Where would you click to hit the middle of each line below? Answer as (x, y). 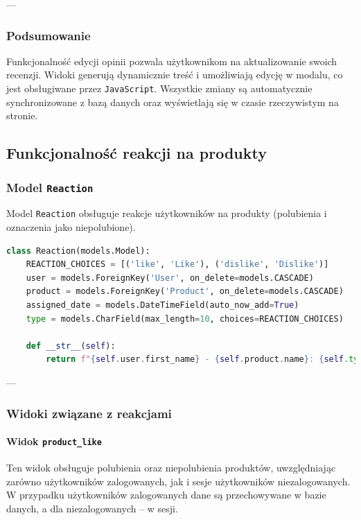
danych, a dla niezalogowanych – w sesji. (92, 509)
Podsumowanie (49, 35)
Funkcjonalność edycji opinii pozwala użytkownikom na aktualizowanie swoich (172, 61)
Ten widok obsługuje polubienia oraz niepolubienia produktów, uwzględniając (171, 468)
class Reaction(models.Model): (78, 251)
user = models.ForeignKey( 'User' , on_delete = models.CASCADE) (170, 278)
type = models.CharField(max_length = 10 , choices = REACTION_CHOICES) (185, 319)
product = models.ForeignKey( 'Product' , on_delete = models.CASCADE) (185, 292)
